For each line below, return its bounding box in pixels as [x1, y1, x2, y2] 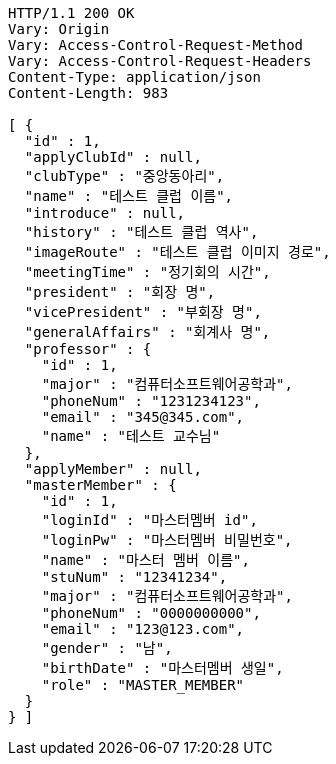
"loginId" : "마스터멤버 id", [41, 512, 258, 528]
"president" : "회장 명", [24, 284, 216, 300]
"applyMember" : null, [24, 461, 202, 477]
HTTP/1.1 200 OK [8, 5, 135, 21]
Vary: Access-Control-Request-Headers [8, 53, 312, 69]
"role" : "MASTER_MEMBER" [41, 677, 245, 693]
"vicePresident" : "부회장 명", [24, 304, 262, 320]
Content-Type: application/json [8, 69, 261, 85]
